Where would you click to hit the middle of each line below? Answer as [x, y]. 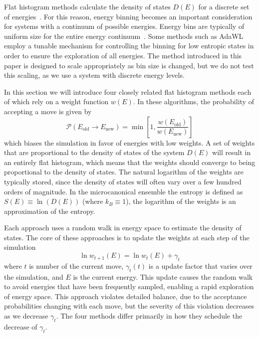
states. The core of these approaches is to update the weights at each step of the [127, 237]
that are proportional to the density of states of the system [94, 152]
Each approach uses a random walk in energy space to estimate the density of [123, 228]
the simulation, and [34, 276]
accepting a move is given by [48, 111]
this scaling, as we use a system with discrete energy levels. [94, 75]
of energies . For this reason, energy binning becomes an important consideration [128, 16]
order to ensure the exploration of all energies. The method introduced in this [123, 55]
